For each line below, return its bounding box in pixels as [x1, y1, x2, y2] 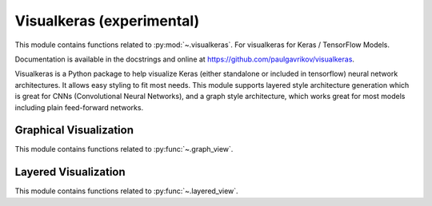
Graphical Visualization [14, 124, 134, 137]
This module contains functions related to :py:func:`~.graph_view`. [14, 145, 234, 154]
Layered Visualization [14, 165, 126, 179]
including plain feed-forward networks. [14, 102, 144, 112]
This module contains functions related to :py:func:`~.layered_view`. [14, 186, 239, 196]
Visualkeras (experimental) [14, 12, 200, 30]
